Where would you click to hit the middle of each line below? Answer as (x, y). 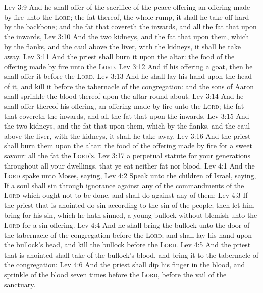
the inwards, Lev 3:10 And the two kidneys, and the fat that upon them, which (127, 36)
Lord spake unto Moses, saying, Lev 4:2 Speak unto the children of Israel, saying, (130, 175)
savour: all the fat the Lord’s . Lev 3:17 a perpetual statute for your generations (127, 155)
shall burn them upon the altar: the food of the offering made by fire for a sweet (128, 145)
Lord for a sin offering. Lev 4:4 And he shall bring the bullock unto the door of (127, 225)
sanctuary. (20, 284)
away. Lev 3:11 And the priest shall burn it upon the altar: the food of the (119, 56)
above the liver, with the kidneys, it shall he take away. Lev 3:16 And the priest (127, 135)
